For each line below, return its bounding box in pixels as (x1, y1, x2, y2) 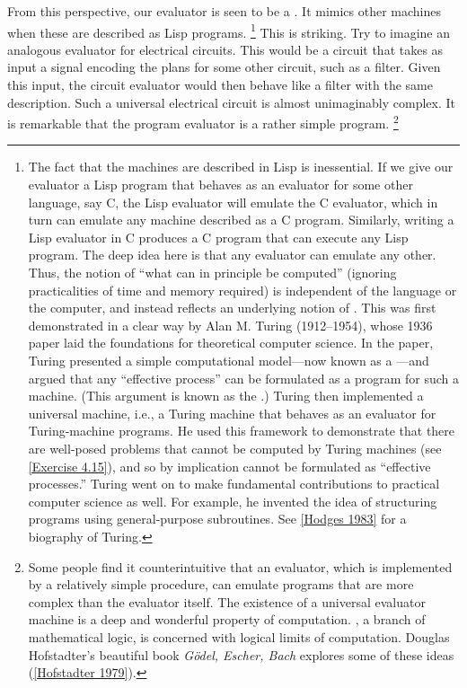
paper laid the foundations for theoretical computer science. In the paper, (28, 333, 434, 352)
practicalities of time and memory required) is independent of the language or (28, 280, 457, 299)
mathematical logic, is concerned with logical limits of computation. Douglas (28, 627, 450, 646)
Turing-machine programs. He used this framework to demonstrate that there (28, 421, 455, 440)
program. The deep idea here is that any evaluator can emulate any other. (28, 245, 436, 264)
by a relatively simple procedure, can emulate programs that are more (28, 575, 414, 594)
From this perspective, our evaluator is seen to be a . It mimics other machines (7, 2, 442, 20)
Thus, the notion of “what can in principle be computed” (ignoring (28, 263, 397, 282)
